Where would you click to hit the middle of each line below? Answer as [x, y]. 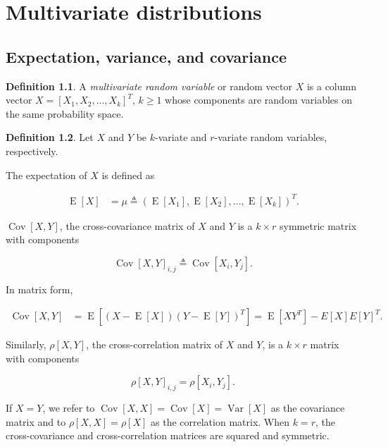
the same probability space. [65, 113]
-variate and [181, 137]
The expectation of [46, 174]
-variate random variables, [271, 137]
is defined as [128, 174]
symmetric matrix [318, 225]
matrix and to [36, 421]
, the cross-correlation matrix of [155, 344]
